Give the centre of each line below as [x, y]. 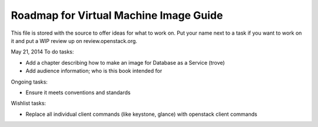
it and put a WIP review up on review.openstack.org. [74, 41]
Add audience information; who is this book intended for [94, 71]
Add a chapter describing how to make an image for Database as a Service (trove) [125, 62]
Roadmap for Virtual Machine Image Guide [117, 15]
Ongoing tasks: [29, 82]
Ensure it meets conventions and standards [78, 92]
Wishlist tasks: [29, 103]
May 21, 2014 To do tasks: [42, 52]
